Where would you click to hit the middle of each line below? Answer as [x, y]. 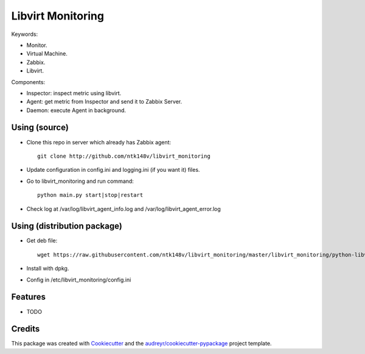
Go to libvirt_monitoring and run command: [80, 181]
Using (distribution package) [67, 226]
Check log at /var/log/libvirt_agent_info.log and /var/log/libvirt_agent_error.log [124, 209]
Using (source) [40, 128]
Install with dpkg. [48, 269]
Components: [28, 82]
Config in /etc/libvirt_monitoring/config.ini [79, 280]
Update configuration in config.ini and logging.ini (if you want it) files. [113, 170]
